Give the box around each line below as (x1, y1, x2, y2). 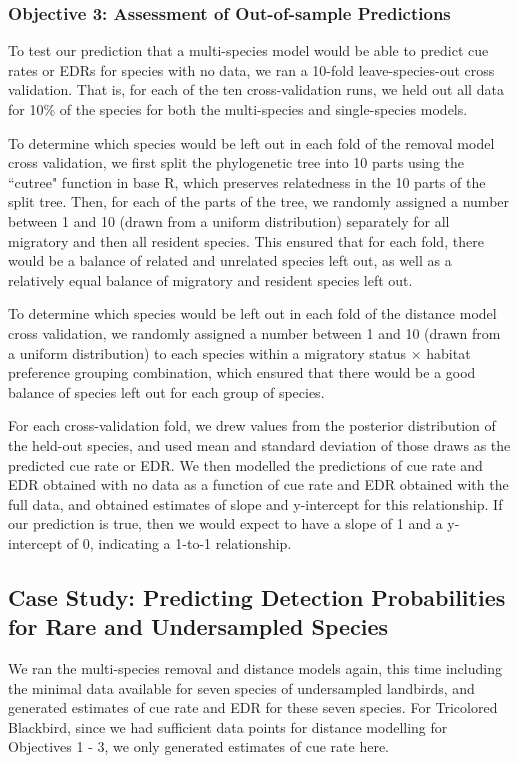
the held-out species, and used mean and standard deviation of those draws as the (8, 434, 511, 455)
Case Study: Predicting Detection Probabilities (8, 581, 506, 612)
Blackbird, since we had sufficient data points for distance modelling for (8, 716, 448, 737)
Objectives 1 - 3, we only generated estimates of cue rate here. (8, 736, 389, 757)
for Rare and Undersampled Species (8, 611, 389, 642)
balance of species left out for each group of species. (8, 381, 325, 402)
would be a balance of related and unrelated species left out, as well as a (8, 250, 452, 271)
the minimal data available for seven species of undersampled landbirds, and (8, 677, 475, 698)
